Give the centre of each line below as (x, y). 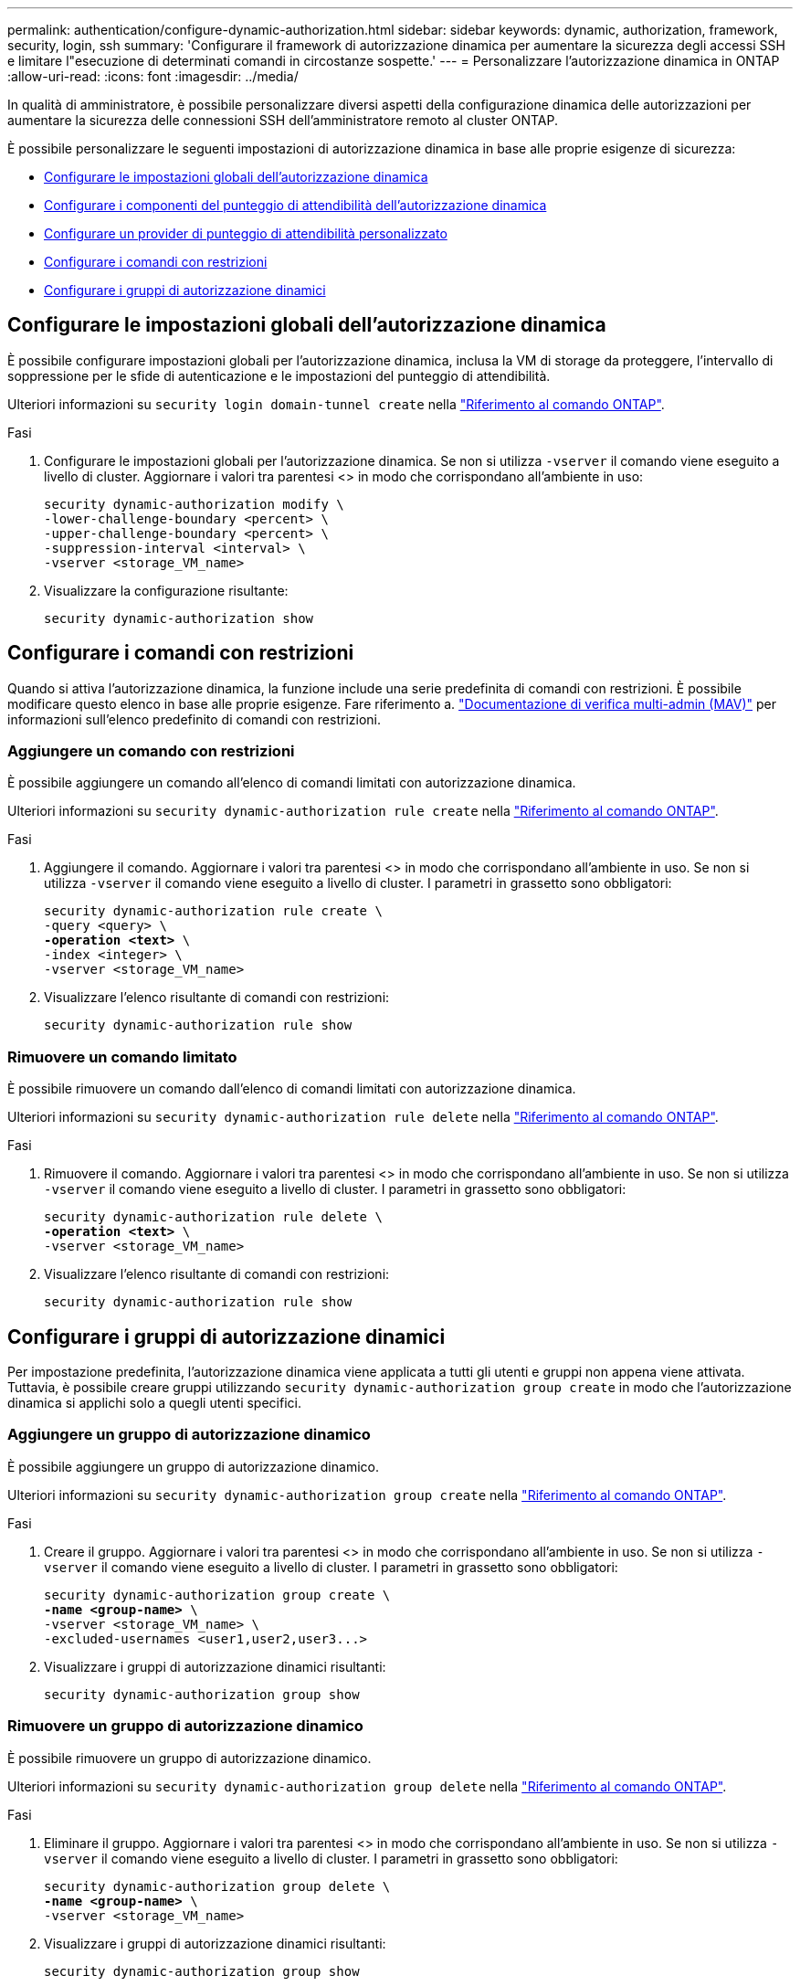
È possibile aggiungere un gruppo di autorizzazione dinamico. (193, 1466)
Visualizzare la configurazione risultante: (166, 590)
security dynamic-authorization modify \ (194, 504)
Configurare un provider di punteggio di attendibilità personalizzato (246, 233)
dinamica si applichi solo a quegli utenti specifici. (154, 1403)
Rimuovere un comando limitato (122, 1056)
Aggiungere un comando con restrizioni (151, 751)
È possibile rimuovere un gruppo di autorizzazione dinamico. (189, 1758)
